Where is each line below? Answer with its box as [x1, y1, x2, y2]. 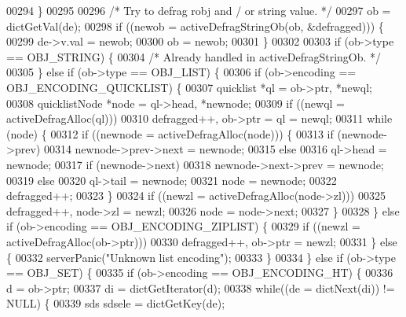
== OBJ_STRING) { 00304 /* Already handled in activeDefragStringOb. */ [6, 48, 382, 65]
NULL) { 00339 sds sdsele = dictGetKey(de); [6, 295, 225, 311]
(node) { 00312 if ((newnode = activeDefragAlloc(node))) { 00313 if [6, 125, 334, 142]
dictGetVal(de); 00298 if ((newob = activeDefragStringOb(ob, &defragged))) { [6, 17, 384, 34]
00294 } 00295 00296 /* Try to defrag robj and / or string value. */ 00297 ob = [6, 2, 391, 18]
